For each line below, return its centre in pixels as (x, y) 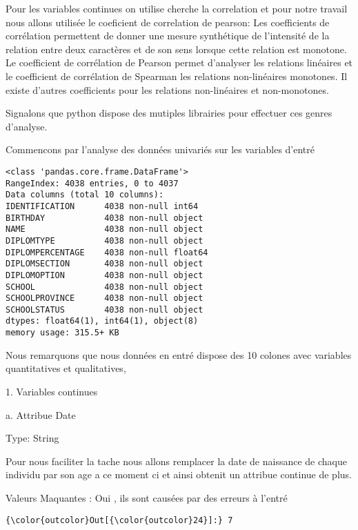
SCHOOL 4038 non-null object (105, 287)
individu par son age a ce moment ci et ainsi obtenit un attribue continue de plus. (179, 474)
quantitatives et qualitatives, (66, 368)
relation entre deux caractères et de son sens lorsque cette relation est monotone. (176, 49)
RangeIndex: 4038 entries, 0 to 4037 (92, 183)
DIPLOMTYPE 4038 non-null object (105, 241)
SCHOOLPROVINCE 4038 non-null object (105, 298)
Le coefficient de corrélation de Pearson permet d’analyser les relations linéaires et (179, 62)
